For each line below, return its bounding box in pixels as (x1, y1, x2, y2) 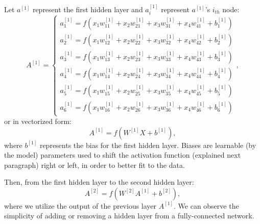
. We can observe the (174, 200, 239, 211)
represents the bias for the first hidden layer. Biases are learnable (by (39, 139, 256, 150)
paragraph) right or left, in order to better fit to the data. (4, 159, 185, 170)
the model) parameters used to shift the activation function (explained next (4, 150, 241, 160)
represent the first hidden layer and (32, 4, 143, 14)
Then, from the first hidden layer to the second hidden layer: (4, 177, 194, 187)
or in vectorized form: (4, 115, 72, 126)
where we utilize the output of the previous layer (4, 200, 157, 211)
